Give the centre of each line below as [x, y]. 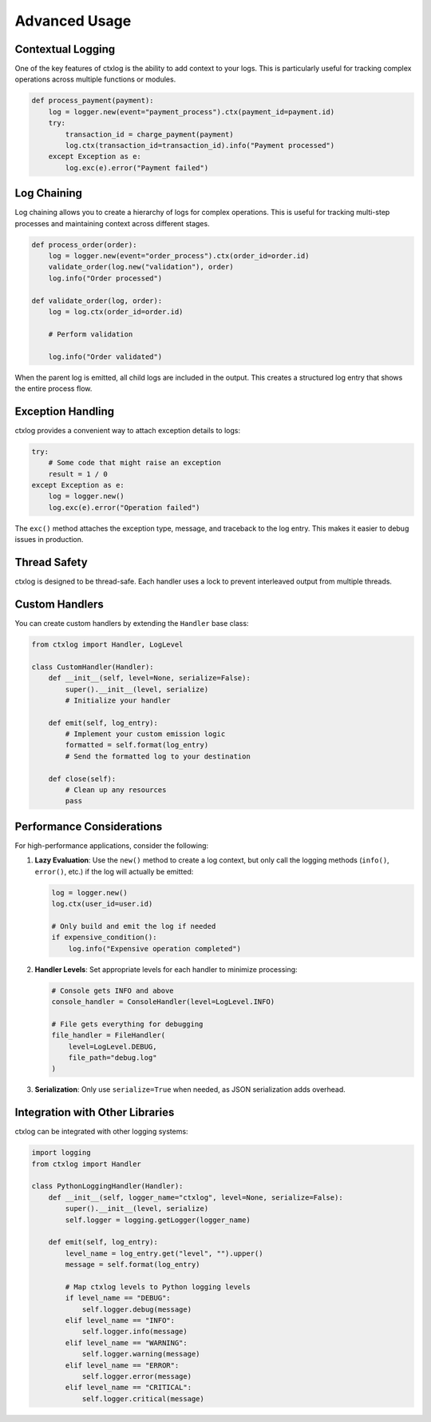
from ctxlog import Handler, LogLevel [107, 644]
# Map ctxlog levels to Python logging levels [158, 1287]
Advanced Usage [73, 21]
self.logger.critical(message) [143, 1398]
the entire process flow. [53, 388]
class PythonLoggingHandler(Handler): [107, 1186]
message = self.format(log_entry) [132, 1265]
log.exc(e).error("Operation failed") [124, 507]
